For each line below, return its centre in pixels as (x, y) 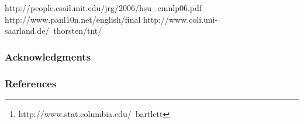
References (31, 83)
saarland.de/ (27, 31)
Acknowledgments (48, 56)
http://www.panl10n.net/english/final (73, 19)
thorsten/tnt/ (78, 31)
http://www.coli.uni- (180, 19)
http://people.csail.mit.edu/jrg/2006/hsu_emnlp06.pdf (103, 8)
